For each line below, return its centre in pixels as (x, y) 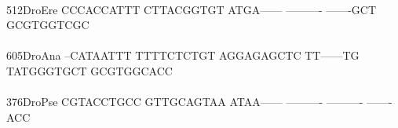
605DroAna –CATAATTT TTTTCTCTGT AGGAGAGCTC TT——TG (183, 55)
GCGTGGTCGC (48, 25)
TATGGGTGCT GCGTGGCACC (89, 70)
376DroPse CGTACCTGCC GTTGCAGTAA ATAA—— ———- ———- (185, 102)
